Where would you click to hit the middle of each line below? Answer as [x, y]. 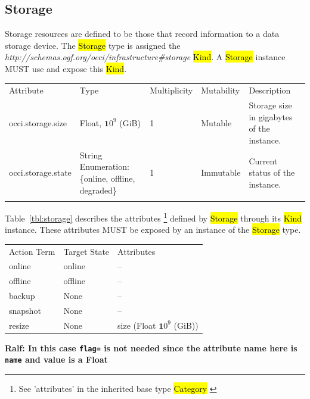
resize [19, 325]
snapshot [25, 310]
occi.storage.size [38, 122]
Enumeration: [104, 166]
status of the [272, 172]
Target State [86, 251]
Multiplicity [171, 90]
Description [270, 90]
